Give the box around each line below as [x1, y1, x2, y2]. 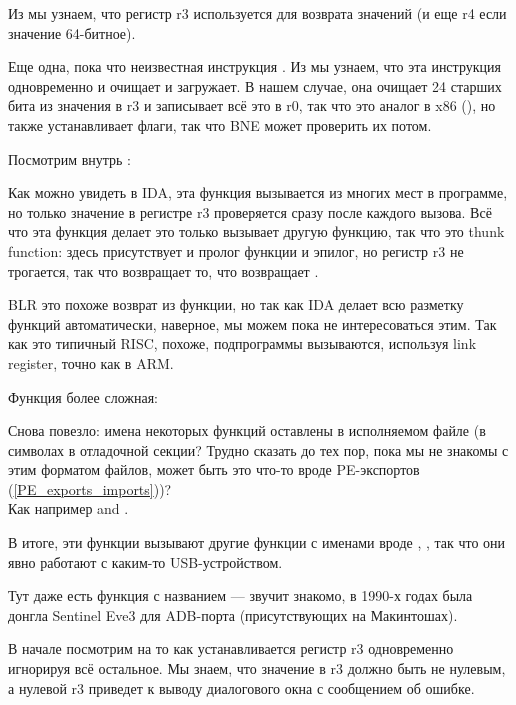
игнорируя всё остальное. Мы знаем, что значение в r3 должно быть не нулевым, [8, 658, 506, 679]
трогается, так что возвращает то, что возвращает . [8, 260, 319, 281]
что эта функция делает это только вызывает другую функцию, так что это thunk [8, 221, 505, 242]
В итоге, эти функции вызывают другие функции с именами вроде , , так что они [8, 532, 506, 553]
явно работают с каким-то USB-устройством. [8, 551, 283, 572]
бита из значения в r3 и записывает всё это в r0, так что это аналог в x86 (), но [8, 95, 496, 116]
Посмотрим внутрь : [8, 148, 131, 169]
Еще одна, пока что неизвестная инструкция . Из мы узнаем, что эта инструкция [8, 56, 501, 77]
